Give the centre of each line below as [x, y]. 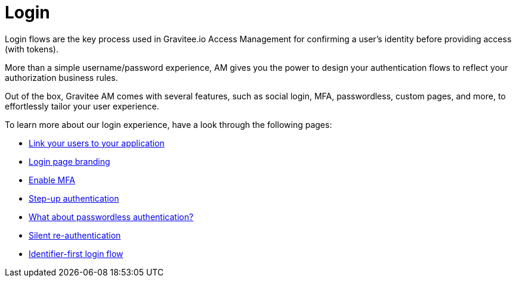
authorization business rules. [61, 77]
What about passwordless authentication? [111, 217]
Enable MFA [52, 180]
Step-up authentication [74, 198]
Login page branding [69, 161]
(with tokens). [32, 49]
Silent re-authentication [75, 235]
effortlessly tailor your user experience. [82, 106]
